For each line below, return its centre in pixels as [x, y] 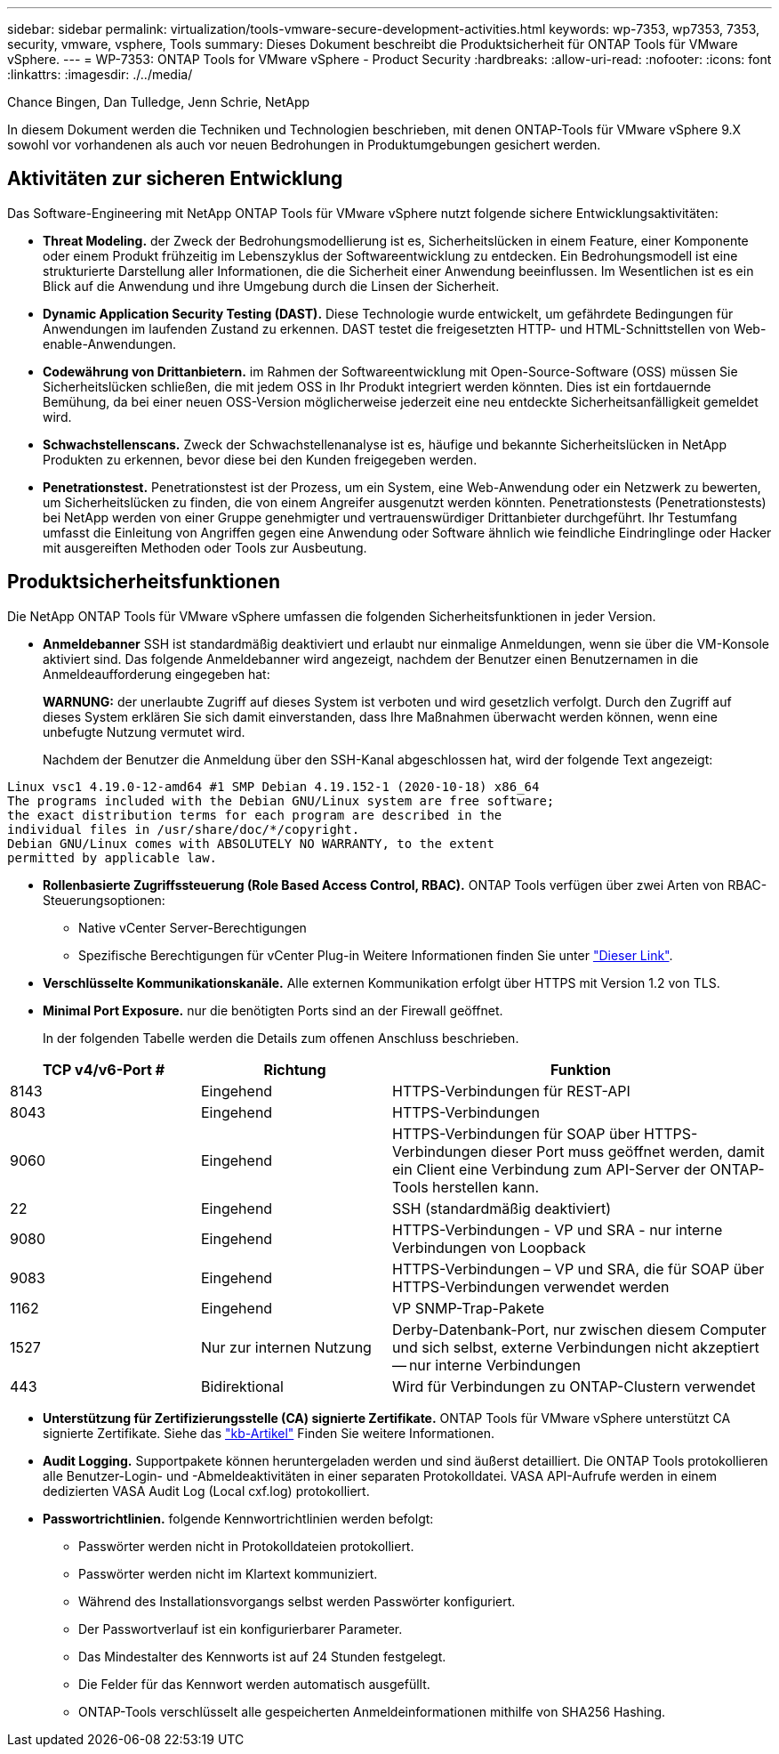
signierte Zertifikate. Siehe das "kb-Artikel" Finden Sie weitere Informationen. [269, 1433]
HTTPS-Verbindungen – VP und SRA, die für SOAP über [578, 1269]
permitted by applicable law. [112, 857]
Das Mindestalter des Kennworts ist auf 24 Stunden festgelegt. [262, 1656]
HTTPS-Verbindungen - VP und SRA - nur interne [558, 1229]
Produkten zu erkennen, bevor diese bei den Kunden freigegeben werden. [260, 459]
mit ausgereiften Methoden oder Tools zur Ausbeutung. [205, 547]
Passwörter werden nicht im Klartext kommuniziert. [228, 1573]
